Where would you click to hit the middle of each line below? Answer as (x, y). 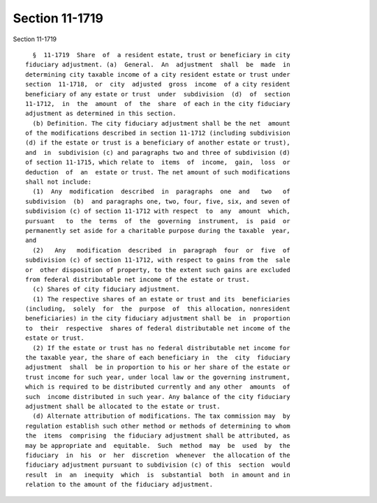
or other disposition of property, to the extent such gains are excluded (158, 270)
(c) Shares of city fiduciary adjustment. (106, 289)
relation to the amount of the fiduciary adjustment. (119, 485)
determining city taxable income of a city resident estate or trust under (158, 74)
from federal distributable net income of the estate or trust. (138, 279)
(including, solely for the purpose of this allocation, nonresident (158, 309)
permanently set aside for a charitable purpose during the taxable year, (158, 231)
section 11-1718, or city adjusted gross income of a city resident (158, 84)
